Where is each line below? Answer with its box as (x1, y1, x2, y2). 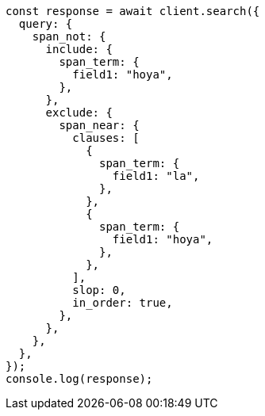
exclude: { (45, 106, 113, 119)
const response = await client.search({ (6, 5, 260, 17)
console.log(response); (6, 372, 153, 385)
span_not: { (32, 30, 106, 43)
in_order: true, (72, 296, 173, 309)
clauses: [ (72, 132, 140, 144)
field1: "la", (112, 170, 200, 182)
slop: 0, (72, 284, 126, 296)
